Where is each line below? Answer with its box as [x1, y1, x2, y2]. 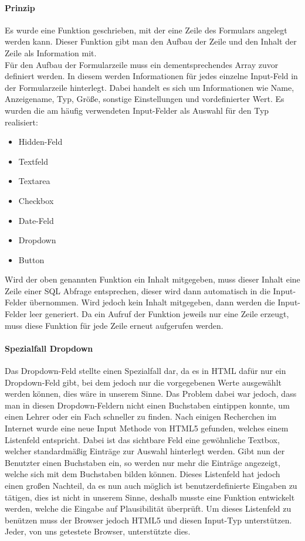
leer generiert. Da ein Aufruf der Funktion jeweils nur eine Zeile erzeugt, [29, 308, 289, 320]
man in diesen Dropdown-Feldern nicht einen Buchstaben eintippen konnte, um [5, 399, 290, 411]
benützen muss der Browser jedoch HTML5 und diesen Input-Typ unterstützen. [5, 513, 292, 526]
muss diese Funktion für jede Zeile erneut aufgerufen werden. [5, 319, 223, 331]
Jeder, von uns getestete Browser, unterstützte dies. [5, 525, 191, 537]
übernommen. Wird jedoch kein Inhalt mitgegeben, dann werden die [29, 296, 275, 308]
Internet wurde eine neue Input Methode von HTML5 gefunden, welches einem [5, 422, 289, 434]
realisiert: [5, 115, 38, 128]
